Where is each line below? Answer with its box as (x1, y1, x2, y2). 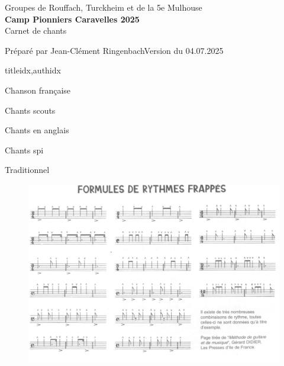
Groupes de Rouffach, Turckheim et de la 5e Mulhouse (5, 1, 202, 13)
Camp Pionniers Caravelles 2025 (5, 12, 140, 25)
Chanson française (5, 84, 71, 96)
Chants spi (5, 143, 44, 156)
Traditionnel (5, 163, 50, 176)
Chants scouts (5, 104, 56, 116)
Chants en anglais (5, 124, 69, 136)
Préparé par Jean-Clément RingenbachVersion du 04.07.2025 (5, 44, 224, 56)
